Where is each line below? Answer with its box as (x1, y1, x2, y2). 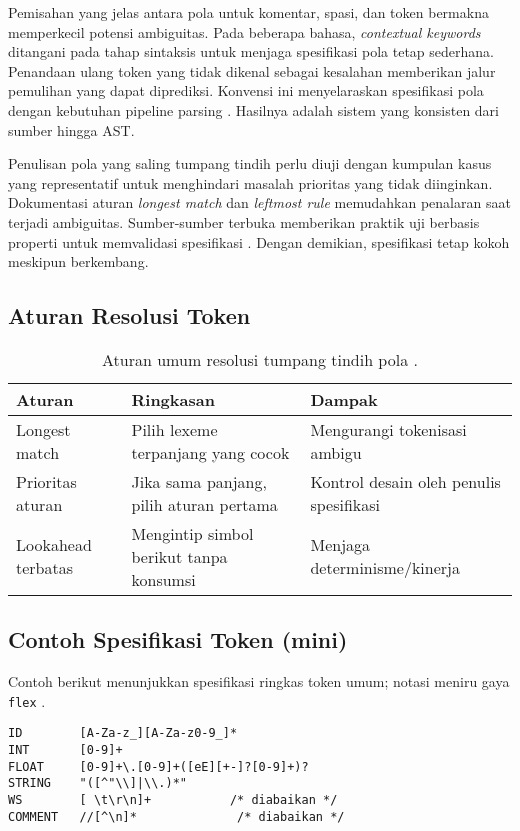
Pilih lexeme (131, 417, 218, 441)
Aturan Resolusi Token (8, 300, 251, 331)
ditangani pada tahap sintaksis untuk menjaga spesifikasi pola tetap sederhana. (8, 41, 494, 62)
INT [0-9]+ (8, 743, 123, 758)
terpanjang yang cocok (131, 440, 290, 464)
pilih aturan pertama (131, 492, 278, 516)
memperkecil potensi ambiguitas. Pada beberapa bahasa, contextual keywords (8, 21, 481, 42)
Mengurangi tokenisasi (310, 417, 467, 441)
